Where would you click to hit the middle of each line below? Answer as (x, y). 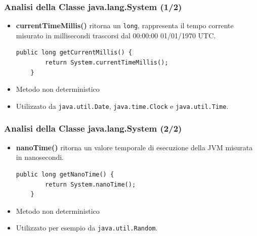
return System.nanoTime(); (91, 184)
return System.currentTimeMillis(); (107, 63)
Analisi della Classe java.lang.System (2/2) (93, 128)
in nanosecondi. (40, 157)
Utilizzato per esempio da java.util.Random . (87, 228)
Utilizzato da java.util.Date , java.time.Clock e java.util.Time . (122, 106)
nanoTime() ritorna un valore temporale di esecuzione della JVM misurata (134, 147)
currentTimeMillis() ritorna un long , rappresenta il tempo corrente (125, 25)
